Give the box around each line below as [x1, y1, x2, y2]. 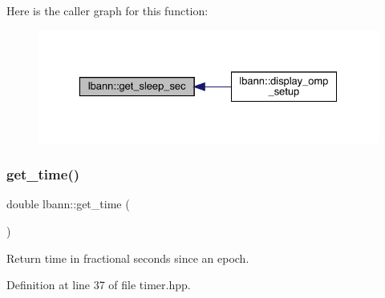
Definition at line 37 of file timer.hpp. [6, 276, 191, 293]
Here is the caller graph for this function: [6, 2, 209, 18]
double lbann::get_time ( [6, 195, 130, 212]
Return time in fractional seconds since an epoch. [6, 249, 249, 266]
